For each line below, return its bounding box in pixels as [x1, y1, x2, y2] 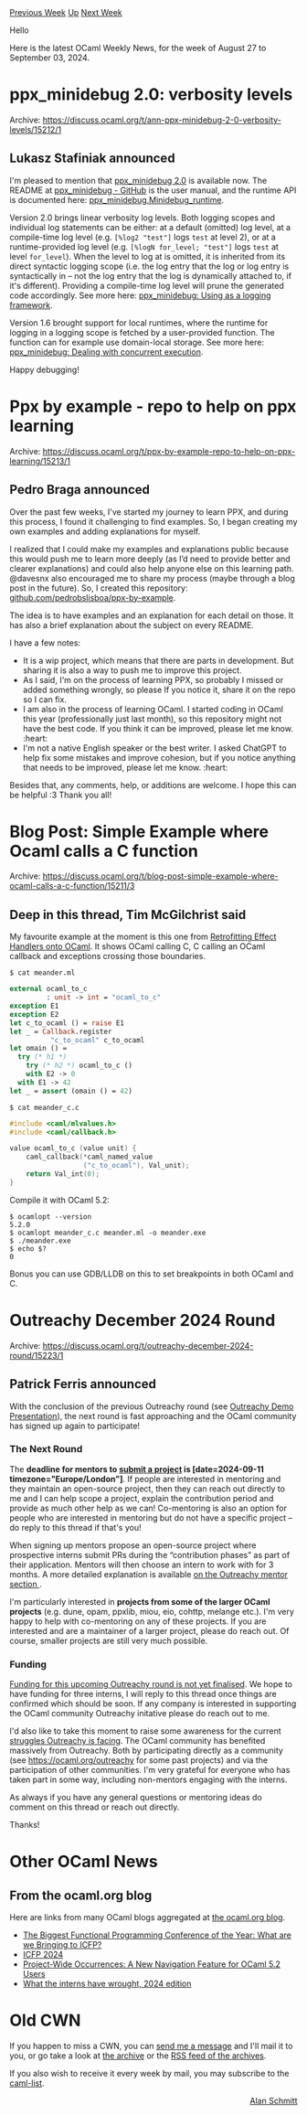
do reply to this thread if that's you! [9, 1522, 142, 1533]
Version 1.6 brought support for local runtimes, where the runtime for [9, 317, 269, 328]
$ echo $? [9, 1244, 48, 1254]
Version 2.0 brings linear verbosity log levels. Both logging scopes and [9, 212, 276, 223]
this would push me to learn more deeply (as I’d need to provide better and [9, 553, 291, 564]
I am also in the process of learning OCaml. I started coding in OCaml [22, 703, 283, 714]
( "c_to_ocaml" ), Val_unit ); [82, 1161, 190, 1170]
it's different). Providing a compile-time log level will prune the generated [9, 280, 285, 291]
